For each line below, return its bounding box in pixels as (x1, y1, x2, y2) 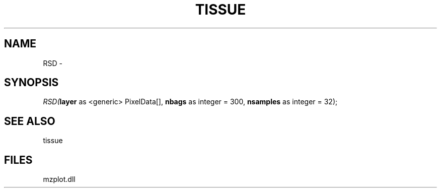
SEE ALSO (4, 114, 55, 127)
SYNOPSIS (4, 76, 59, 89)
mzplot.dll (43, 175, 76, 184)
